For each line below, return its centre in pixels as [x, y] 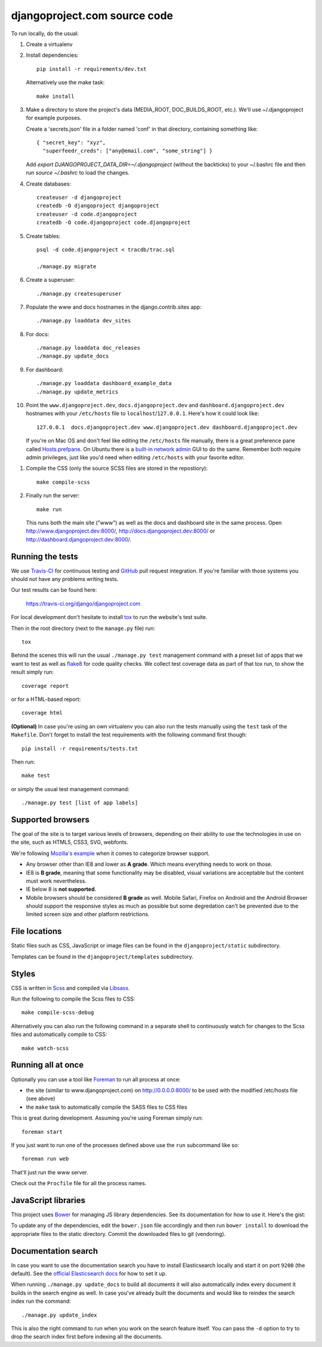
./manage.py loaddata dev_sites [84, 321]
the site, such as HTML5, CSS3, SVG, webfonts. [69, 842]
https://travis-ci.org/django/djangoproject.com [83, 604]
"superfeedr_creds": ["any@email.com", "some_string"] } [128, 151]
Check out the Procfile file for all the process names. [79, 1183]
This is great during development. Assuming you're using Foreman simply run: [107, 1118]
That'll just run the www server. [50, 1172]
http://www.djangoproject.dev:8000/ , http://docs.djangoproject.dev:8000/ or [120, 531]
